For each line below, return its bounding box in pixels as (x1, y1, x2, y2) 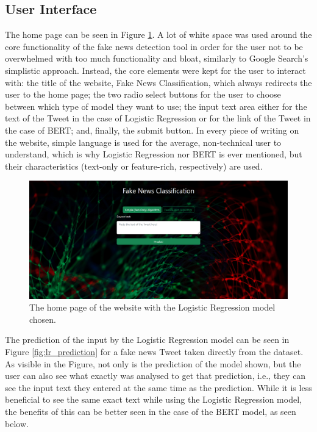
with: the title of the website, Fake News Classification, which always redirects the (5, 76, 312, 88)
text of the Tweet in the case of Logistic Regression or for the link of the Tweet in (5, 112, 311, 124)
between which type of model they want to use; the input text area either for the (5, 99, 307, 112)
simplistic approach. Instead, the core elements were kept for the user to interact (5, 63, 306, 76)
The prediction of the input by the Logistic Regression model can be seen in (5, 333, 290, 346)
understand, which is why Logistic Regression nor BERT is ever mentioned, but (5, 148, 302, 160)
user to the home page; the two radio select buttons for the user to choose (5, 88, 281, 101)
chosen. (29, 312, 57, 325)
